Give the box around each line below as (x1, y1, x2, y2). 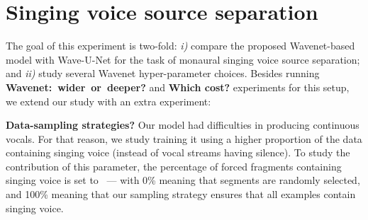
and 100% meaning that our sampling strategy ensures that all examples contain (6, 187, 356, 202)
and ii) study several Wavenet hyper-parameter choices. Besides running (6, 66, 320, 81)
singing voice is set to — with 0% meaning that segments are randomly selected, (6, 173, 360, 187)
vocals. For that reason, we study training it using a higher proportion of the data (6, 131, 362, 146)
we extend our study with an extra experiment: (6, 93, 211, 108)
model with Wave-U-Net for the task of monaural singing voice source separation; (6, 52, 360, 66)
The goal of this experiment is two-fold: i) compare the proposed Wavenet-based (6, 38, 355, 53)
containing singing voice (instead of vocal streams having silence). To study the (6, 145, 350, 160)
